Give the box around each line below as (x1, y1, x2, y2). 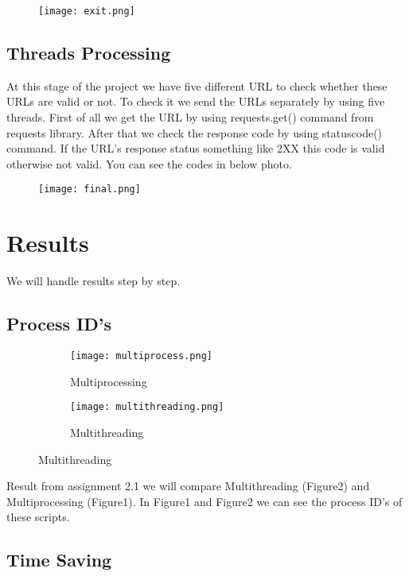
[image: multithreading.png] (70, 401, 224, 413)
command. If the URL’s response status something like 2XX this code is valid (6, 140, 385, 157)
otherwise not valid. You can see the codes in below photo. (6, 155, 292, 172)
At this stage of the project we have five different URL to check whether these (6, 77, 388, 94)
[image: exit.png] (38, 6, 135, 17)
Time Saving (6, 547, 112, 572)
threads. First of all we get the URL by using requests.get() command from (6, 109, 374, 126)
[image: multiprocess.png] (70, 350, 212, 361)
